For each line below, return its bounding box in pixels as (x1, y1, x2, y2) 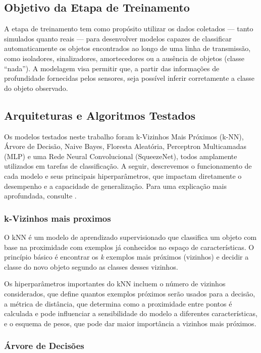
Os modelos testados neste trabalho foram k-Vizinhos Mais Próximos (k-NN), (4, 131, 244, 141)
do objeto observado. (4, 82, 68, 93)
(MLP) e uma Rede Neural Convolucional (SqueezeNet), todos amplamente (4, 150, 237, 161)
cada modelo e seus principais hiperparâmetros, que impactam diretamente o (4, 170, 242, 181)
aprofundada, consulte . (4, 190, 77, 201)
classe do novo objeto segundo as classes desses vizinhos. (4, 261, 178, 272)
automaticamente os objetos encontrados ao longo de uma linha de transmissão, (4, 43, 251, 54)
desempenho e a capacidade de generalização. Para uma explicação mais (4, 180, 227, 191)
